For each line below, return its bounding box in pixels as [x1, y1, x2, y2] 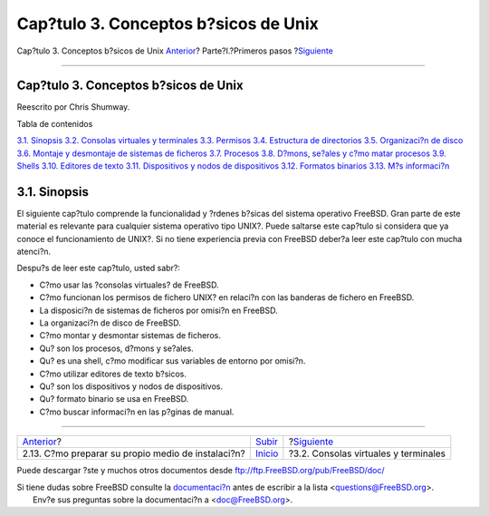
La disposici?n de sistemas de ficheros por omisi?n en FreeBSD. [39, 305, 278, 316]
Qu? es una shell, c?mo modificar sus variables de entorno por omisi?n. [39, 355, 306, 366]
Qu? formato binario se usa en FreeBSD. [39, 394, 189, 404]
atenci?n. [16, 246, 52, 258]
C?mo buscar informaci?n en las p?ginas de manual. [39, 406, 235, 417]
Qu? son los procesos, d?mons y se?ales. [39, 343, 194, 354]
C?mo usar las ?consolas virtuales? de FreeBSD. [39, 279, 219, 290]
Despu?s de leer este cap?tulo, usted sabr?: [16, 263, 181, 274]
